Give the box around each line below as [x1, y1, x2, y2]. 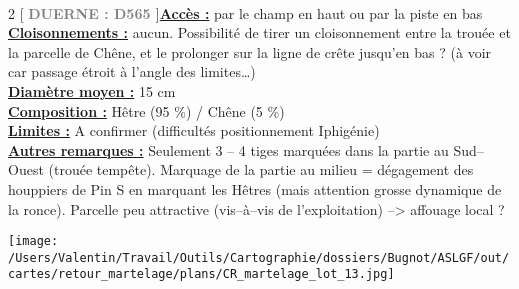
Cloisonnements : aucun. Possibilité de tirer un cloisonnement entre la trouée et [8, 22, 511, 43]
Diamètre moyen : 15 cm [8, 80, 176, 101]
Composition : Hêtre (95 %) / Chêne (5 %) [8, 100, 285, 121]
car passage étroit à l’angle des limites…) [8, 61, 256, 82]
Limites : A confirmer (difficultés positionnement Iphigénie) [8, 120, 380, 141]
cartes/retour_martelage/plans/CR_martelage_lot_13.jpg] [8, 267, 395, 282]
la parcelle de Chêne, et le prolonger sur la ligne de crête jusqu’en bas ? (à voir [8, 41, 492, 62]
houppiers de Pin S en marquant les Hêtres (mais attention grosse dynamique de [8, 178, 502, 199]
